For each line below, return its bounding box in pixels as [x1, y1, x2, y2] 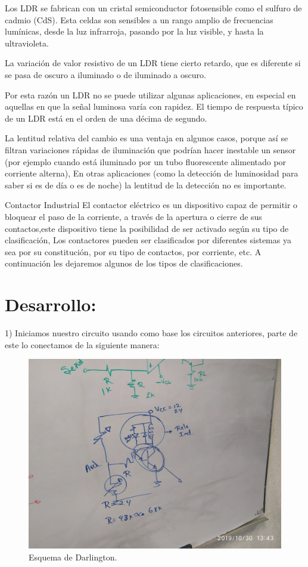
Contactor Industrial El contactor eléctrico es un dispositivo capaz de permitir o [5, 199, 298, 211]
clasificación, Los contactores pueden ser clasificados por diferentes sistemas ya [5, 234, 291, 246]
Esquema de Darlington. [29, 550, 117, 563]
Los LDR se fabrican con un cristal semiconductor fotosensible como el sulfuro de [5, 2, 302, 14]
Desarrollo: [5, 292, 97, 317]
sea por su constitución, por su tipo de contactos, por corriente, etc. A [5, 245, 262, 258]
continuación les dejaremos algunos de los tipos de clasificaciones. [5, 257, 243, 269]
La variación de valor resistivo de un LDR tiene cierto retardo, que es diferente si [5, 57, 301, 69]
